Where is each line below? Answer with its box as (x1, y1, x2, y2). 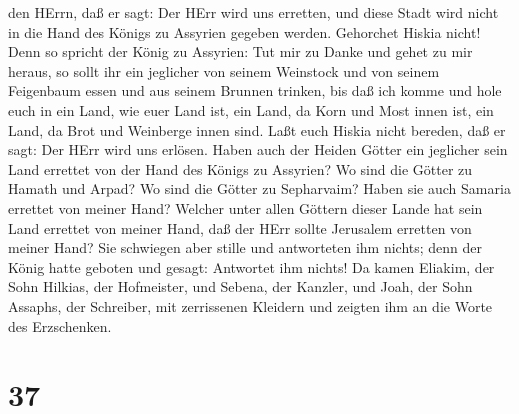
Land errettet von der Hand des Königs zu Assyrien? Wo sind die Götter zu (8, 158, 473, 179)
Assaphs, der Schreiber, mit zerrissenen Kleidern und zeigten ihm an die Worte (8, 295, 493, 316)
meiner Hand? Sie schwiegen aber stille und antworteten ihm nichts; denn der (8, 237, 483, 258)
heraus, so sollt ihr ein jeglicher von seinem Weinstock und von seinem (8, 60, 440, 81)
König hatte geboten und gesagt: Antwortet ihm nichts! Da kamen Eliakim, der (8, 256, 495, 277)
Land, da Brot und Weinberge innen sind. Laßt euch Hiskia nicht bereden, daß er (8, 119, 506, 140)
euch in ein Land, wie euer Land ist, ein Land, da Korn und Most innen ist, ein (8, 99, 494, 120)
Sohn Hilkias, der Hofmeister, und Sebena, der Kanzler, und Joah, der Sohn (8, 276, 473, 297)
